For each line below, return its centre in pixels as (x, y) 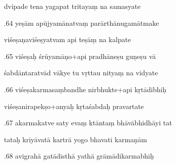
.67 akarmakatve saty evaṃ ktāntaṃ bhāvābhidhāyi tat (88, 123)
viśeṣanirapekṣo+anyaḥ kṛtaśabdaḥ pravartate (74, 106)
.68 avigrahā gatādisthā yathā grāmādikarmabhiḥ (79, 156)
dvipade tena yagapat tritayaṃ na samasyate (72, 6)
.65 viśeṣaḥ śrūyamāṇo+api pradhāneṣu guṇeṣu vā (80, 56)
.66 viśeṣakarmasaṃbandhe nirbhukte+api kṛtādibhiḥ (85, 89)
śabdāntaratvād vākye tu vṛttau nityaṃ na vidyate (81, 73)
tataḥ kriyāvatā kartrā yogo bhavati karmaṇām (76, 139)
